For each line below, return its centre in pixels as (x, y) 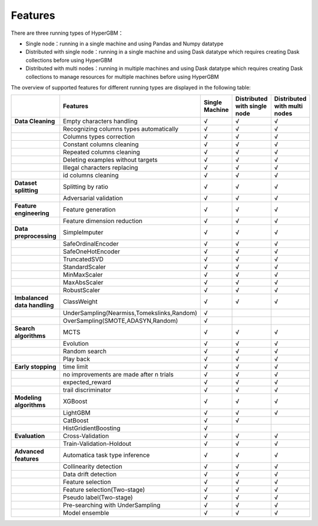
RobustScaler (81, 290)
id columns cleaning (91, 176)
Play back (77, 359)
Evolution (76, 343)
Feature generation (89, 210)
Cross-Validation (86, 436)
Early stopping (35, 367)
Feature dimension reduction (102, 221)
